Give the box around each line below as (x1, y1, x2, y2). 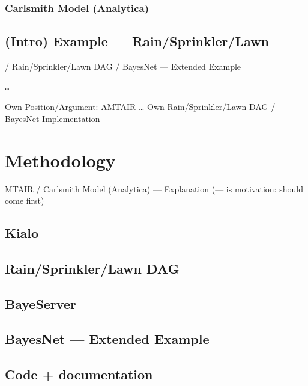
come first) (5, 194, 44, 207)
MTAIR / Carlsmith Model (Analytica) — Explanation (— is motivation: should (5, 182, 303, 195)
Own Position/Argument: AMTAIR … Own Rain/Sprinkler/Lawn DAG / (5, 100, 276, 113)
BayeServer (5, 294, 76, 313)
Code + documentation (5, 365, 153, 384)
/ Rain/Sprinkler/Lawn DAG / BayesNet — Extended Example (5, 60, 241, 73)
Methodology (5, 147, 116, 172)
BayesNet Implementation (5, 112, 100, 124)
